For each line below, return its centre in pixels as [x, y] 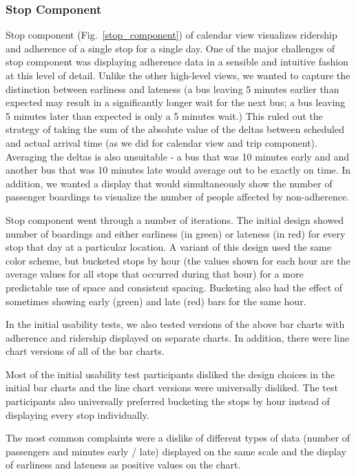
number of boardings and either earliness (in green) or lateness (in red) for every [176, 233]
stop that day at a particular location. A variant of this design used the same [169, 247]
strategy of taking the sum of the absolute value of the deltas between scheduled [175, 129]
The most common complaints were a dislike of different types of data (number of [178, 438]
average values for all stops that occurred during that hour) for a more [155, 274]
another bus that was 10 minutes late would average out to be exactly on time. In [178, 170]
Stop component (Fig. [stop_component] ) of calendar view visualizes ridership [171, 35]
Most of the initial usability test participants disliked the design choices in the [170, 374]
